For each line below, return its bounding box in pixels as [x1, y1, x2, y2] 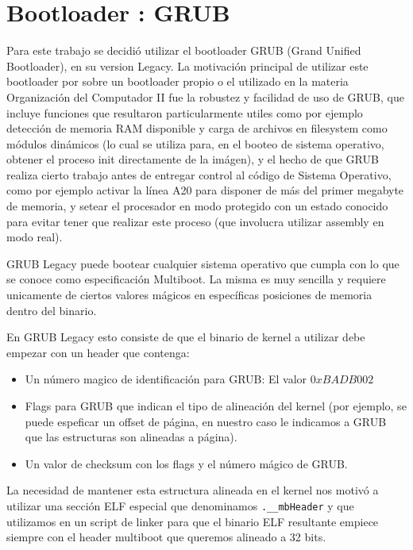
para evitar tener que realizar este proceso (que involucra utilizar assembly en [6, 213, 384, 229]
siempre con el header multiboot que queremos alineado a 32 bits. [6, 529, 326, 545]
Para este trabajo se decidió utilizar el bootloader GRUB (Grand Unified [6, 42, 361, 59]
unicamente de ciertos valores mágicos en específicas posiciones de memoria [6, 287, 372, 303]
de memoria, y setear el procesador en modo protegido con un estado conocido [6, 198, 388, 214]
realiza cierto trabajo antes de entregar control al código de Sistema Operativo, [6, 166, 392, 183]
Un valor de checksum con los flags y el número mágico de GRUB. [25, 455, 348, 471]
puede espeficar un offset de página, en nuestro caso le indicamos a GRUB [25, 413, 387, 429]
